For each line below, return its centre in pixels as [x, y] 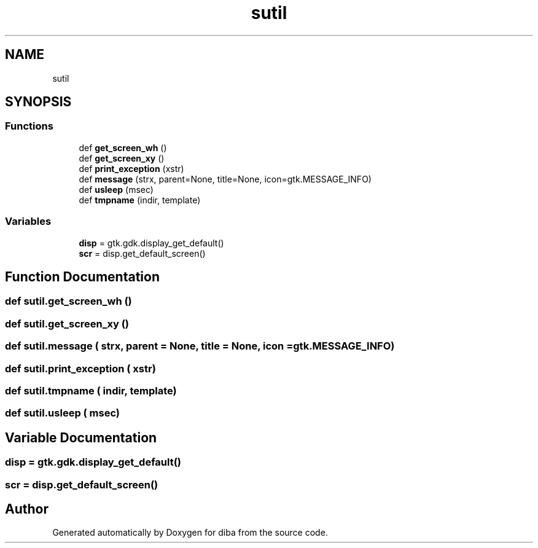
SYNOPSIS [38, 102]
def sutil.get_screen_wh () [68, 301]
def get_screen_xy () [122, 158]
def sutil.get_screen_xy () [67, 323]
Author [27, 509]
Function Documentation [82, 276]
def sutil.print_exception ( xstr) [80, 368]
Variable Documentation [81, 437]
